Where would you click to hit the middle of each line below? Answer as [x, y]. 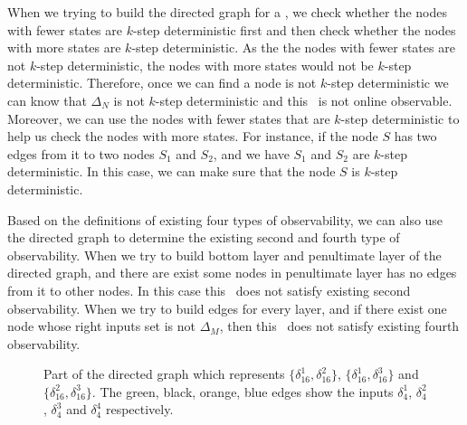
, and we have [251, 153]
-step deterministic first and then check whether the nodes [294, 29]
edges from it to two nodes [81, 153]
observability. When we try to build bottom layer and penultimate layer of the [224, 255]
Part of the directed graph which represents [164, 374]
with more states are [64, 47]
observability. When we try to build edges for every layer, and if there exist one [227, 308]
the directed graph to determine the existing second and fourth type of [204, 237]
